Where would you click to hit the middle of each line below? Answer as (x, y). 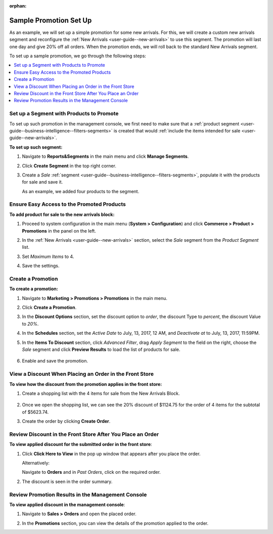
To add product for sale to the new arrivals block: (62, 214)
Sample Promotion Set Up (51, 20)
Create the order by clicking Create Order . (66, 421)
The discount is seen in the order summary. (67, 481)
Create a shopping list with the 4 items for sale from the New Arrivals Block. (101, 393)
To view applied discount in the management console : (67, 504)
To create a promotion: (34, 289)
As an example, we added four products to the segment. (81, 191)
